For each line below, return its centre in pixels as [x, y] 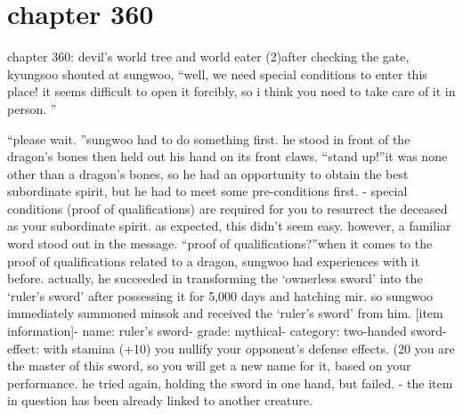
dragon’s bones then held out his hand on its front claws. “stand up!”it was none [227, 156]
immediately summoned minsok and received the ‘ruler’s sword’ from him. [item [225, 313]
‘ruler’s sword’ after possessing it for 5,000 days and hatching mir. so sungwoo [220, 295]
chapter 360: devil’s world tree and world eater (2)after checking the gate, [208, 57]
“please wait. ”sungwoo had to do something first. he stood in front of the [209, 138]
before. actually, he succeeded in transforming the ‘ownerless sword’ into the [215, 278]
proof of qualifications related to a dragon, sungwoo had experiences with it [214, 260]
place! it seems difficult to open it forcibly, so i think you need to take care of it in [231, 91]
